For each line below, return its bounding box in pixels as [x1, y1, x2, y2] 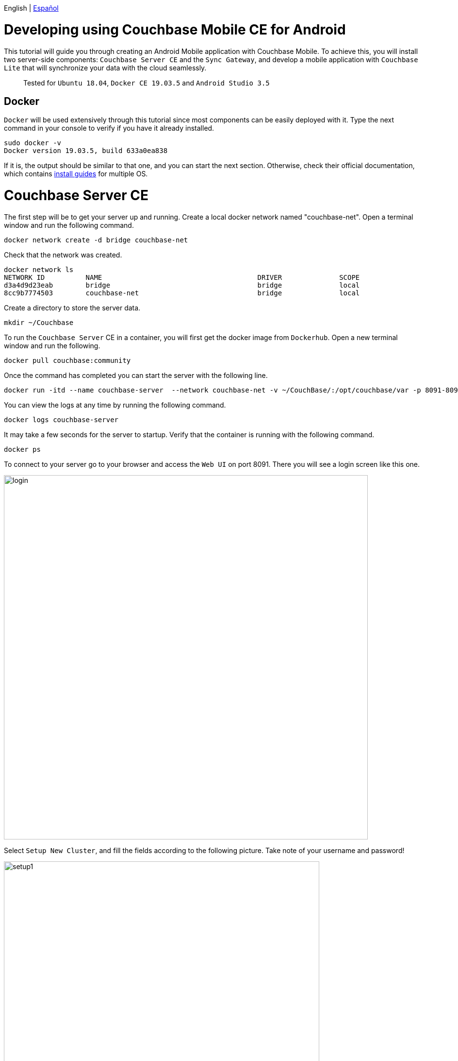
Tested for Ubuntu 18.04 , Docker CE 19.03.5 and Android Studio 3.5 [23, 78, 270, 87]
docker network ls [4, 265, 74, 274]
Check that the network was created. [4, 250, 122, 259]
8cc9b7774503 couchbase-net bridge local [4, 289, 360, 297]
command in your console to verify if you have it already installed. [4, 124, 214, 133]
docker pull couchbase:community [4, 356, 131, 364]
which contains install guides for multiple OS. [4, 170, 148, 178]
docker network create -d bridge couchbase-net [4, 236, 188, 244]
